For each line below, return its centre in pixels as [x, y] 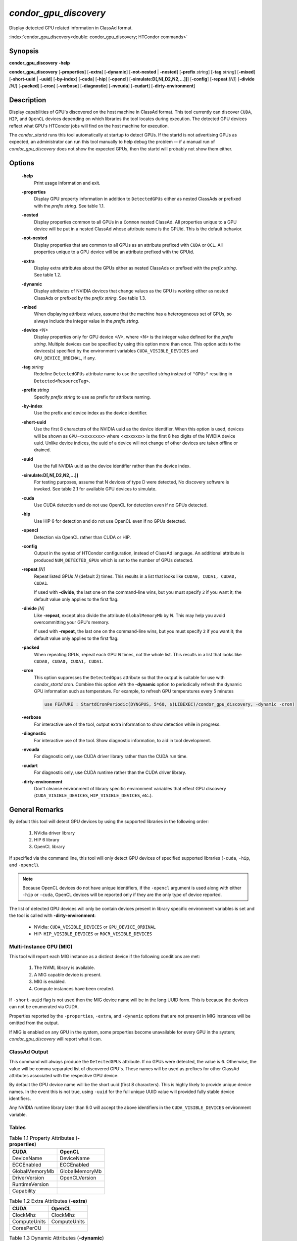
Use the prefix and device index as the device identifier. [91, 413]
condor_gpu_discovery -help [40, 63]
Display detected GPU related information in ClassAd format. [71, 28]
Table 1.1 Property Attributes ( [43, 1138]
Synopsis [24, 51]
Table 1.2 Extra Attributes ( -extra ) [48, 1201]
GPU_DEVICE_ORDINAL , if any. [65, 358]
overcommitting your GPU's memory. [72, 622]
